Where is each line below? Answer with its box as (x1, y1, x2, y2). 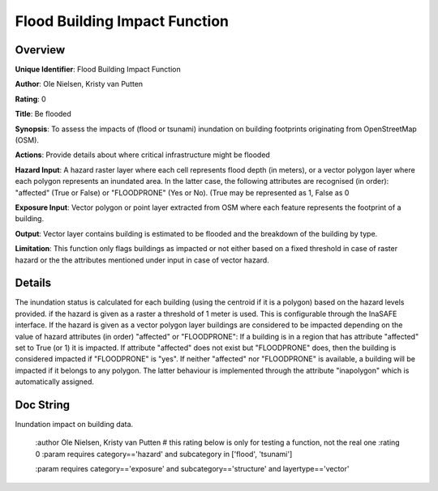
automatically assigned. (15, 377, 95, 386)
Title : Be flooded (15, 109, 72, 119)
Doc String (15, 398, 71, 412)
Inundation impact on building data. (15, 420, 134, 429)
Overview (15, 43, 66, 57)
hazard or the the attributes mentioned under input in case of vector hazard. (15, 255, 269, 265)
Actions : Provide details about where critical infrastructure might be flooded (15, 150, 271, 160)
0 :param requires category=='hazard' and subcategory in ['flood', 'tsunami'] (35, 449, 293, 459)
